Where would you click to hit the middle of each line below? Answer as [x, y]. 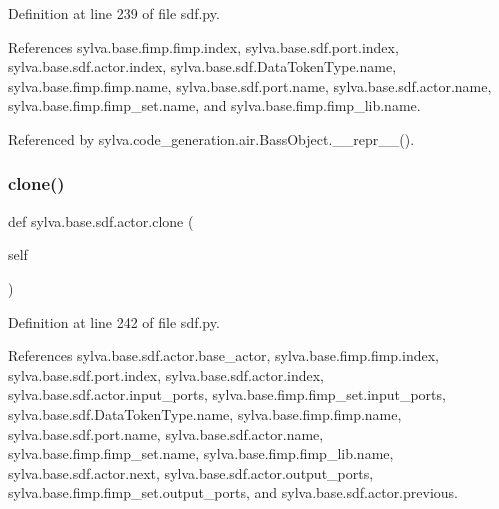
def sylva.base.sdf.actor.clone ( [101, 220]
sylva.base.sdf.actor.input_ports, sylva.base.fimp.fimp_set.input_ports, [227, 394]
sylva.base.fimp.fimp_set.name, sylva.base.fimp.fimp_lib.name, [201, 453]
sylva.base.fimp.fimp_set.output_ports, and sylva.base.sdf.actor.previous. [233, 492]
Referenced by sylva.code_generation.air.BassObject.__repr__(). [211, 138]
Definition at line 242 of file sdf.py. [114, 321]
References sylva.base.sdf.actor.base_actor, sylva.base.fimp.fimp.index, [223, 355]
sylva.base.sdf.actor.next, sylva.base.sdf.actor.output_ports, [191, 472]
